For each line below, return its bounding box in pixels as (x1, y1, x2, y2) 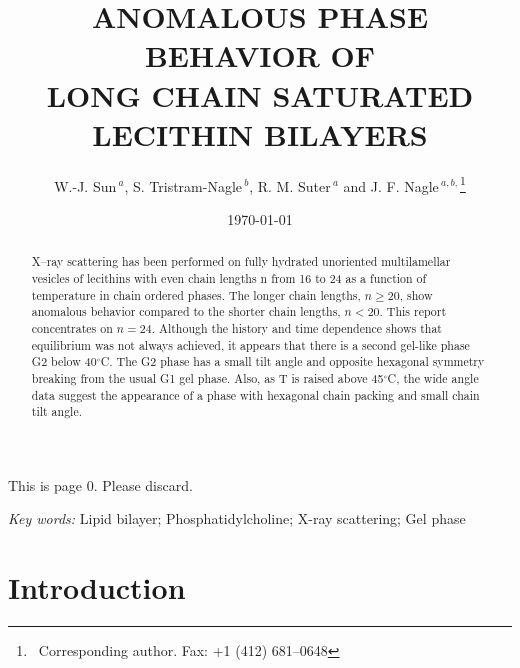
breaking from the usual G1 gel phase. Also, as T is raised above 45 (31, 369, 384, 386)
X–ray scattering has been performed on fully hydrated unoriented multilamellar (31, 253, 451, 270)
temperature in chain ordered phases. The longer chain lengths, (31, 286, 361, 303)
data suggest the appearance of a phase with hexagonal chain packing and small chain (31, 386, 480, 403)
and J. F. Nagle (343, 175, 439, 196)
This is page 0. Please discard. (8, 474, 193, 495)
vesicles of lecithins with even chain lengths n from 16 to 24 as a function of (31, 269, 427, 286)
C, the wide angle (387, 369, 479, 386)
